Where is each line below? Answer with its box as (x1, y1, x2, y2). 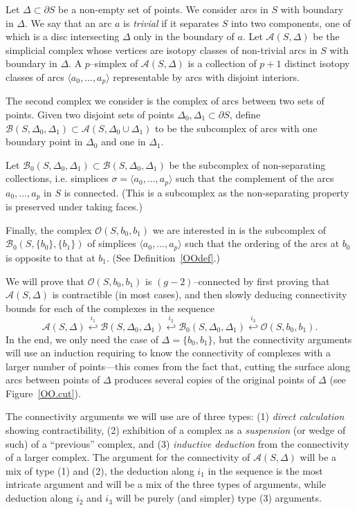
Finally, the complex (6, 222, 92, 237)
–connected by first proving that (193, 273, 330, 288)
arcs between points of (6, 372, 100, 387)
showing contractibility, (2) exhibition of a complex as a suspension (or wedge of (6, 423, 346, 437)
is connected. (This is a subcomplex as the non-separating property (64, 185, 349, 199)
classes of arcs (6, 69, 64, 84)
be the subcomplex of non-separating (169, 157, 326, 172)
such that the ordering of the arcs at (185, 236, 340, 251)
